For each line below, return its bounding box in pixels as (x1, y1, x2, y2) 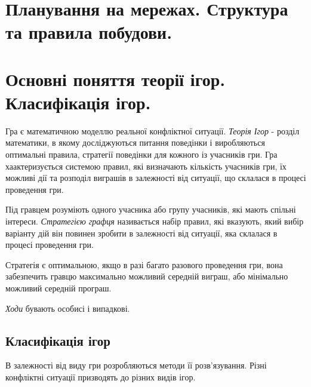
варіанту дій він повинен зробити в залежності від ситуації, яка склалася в (5, 226, 278, 239)
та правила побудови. (5, 20, 173, 44)
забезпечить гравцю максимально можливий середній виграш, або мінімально (5, 270, 288, 282)
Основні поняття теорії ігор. (5, 66, 226, 91)
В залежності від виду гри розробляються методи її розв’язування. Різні (5, 359, 267, 371)
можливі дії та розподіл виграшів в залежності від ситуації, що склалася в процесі (5, 171, 306, 184)
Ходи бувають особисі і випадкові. (5, 302, 130, 314)
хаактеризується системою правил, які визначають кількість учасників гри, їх (5, 159, 287, 172)
